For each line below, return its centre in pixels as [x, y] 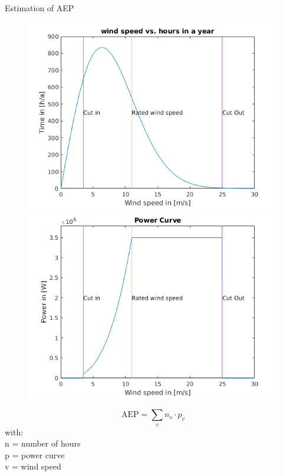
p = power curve [35, 454]
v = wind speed [33, 466]
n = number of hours [43, 443]
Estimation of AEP [40, 8]
